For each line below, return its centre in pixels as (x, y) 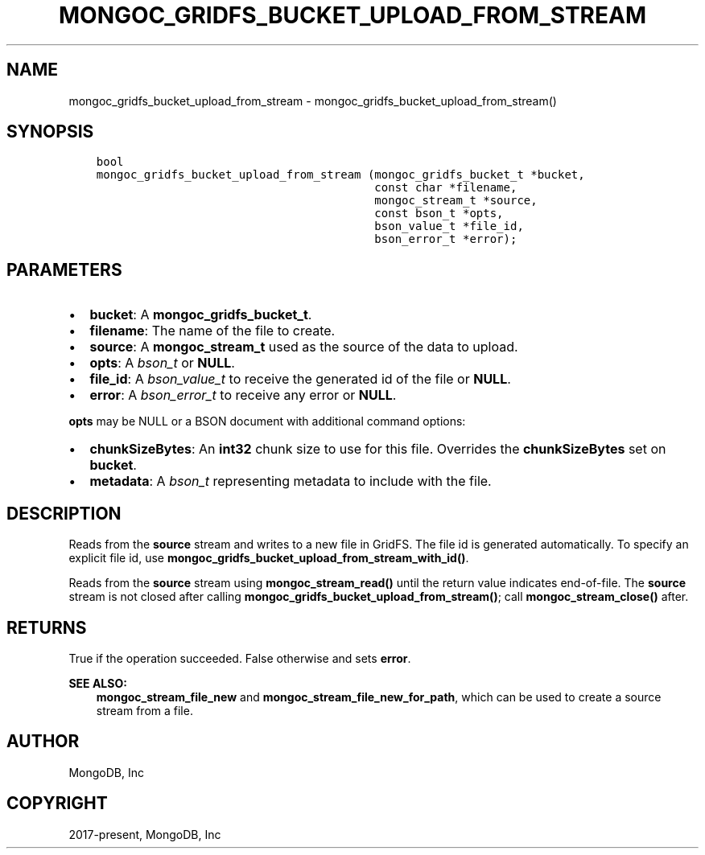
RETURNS (47, 627)
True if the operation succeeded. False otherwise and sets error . (240, 658)
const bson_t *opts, (439, 214)
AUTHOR (43, 742)
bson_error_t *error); (446, 239)
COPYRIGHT (57, 804)
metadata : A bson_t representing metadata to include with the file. (291, 481)
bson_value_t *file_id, (449, 226)
